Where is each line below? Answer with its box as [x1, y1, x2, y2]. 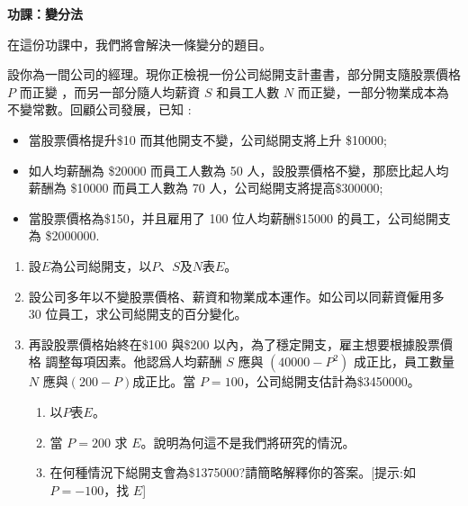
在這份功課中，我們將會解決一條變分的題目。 [7, 34, 272, 53]
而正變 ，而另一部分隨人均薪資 [19, 82, 201, 101]
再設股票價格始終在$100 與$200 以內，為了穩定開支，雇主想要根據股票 [28, 334, 441, 353]
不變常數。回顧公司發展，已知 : [7, 100, 192, 119]
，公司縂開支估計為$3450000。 [243, 372, 420, 391]
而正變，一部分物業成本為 [297, 82, 449, 101]
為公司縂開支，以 [50, 256, 152, 275]
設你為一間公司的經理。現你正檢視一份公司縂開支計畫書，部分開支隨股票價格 [7, 65, 461, 84]
